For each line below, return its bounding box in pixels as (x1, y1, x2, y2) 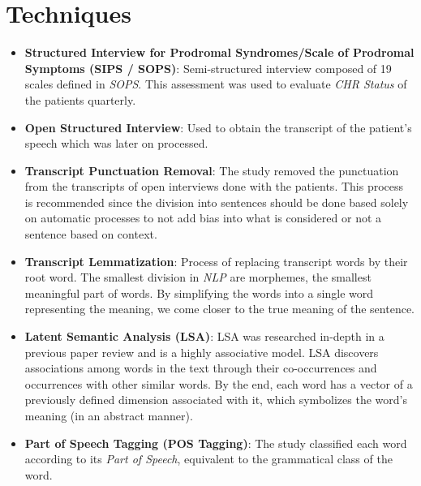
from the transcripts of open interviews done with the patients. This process (24, 178, 404, 195)
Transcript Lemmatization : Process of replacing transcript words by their (24, 252, 408, 269)
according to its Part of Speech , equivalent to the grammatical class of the (24, 450, 393, 467)
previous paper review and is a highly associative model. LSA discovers (24, 343, 379, 360)
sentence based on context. (24, 226, 157, 243)
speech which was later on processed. (24, 135, 208, 152)
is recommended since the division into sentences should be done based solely (24, 193, 409, 210)
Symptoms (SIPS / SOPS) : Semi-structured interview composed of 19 (24, 59, 392, 76)
